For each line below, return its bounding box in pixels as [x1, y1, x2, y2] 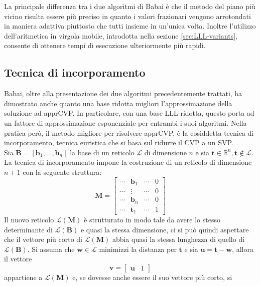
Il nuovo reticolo [4, 214, 54, 225]
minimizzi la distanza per [99, 243, 177, 254]
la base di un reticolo [70, 147, 135, 157]
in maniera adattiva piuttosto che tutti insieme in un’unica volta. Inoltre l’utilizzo [4, 21, 256, 31]
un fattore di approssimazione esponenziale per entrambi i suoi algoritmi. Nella [4, 117, 247, 128]
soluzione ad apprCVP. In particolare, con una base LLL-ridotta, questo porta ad [4, 108, 254, 118]
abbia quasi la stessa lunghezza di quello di [112, 234, 245, 244]
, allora [232, 243, 253, 254]
